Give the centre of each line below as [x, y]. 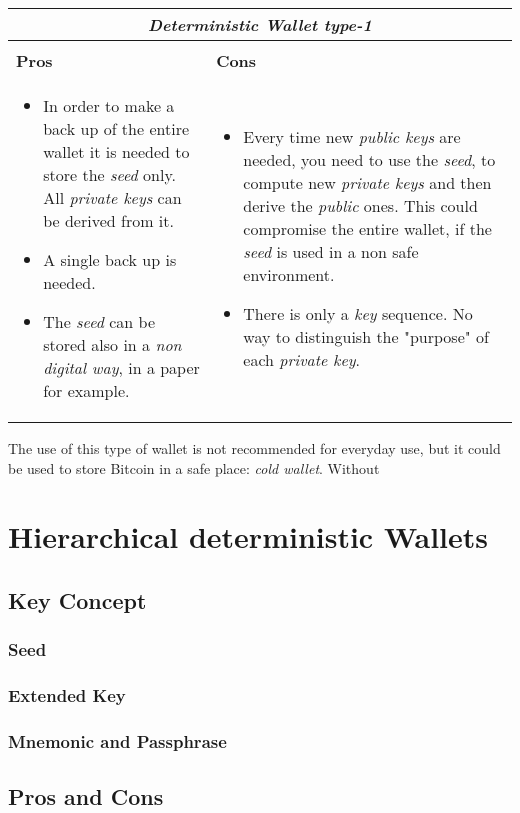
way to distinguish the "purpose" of [366, 336]
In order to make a [109, 105]
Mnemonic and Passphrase [117, 740]
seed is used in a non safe [331, 251]
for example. [86, 390]
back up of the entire [116, 128]
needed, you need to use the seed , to [369, 159]
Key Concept [77, 599]
